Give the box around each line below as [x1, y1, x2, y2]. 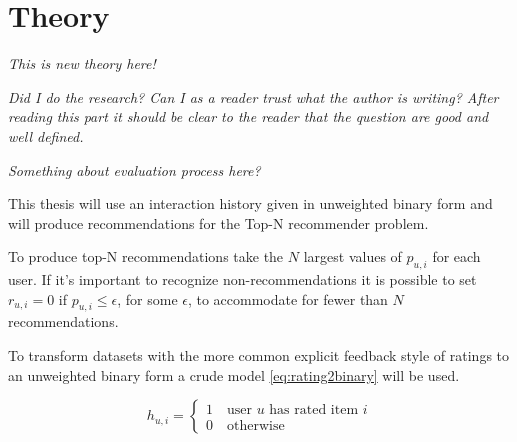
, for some [117, 288, 178, 309]
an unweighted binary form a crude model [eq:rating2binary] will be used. [8, 364, 460, 385]
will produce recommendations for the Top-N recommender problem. [8, 212, 429, 233]
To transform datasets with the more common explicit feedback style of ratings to [8, 345, 510, 366]
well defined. [8, 125, 84, 146]
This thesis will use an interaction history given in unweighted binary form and [8, 193, 493, 214]
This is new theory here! [8, 53, 156, 74]
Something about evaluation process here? [8, 159, 261, 180]
